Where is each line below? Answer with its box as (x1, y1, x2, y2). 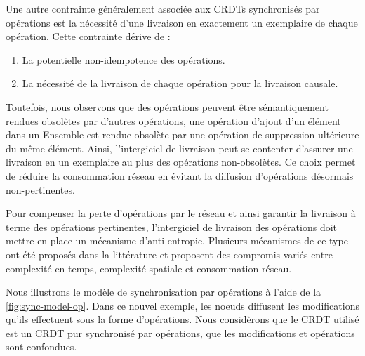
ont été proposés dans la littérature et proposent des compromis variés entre (6, 246, 333, 261)
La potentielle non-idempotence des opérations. (22, 52, 225, 67)
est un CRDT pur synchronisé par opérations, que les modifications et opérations (6, 325, 355, 340)
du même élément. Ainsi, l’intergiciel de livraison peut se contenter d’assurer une (6, 140, 353, 155)
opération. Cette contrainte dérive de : (6, 29, 171, 44)
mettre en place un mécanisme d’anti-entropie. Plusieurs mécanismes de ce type (6, 233, 348, 248)
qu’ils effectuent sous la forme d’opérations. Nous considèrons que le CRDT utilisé (6, 312, 359, 327)
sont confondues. (6, 339, 77, 354)
